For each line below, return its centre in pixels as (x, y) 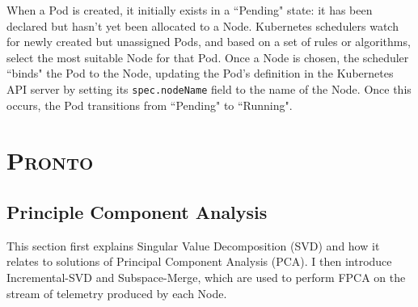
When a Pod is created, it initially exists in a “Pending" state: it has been (190, 10)
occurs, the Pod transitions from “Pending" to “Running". (150, 105)
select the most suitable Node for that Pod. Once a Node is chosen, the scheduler (208, 57)
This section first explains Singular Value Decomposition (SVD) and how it (193, 245)
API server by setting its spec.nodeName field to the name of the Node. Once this (209, 88)
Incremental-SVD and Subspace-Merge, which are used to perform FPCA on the (206, 277)
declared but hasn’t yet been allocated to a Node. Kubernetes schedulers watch (203, 25)
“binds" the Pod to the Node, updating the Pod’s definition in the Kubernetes (200, 73)
